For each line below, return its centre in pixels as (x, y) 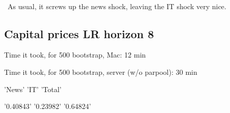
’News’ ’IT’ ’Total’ (33, 89)
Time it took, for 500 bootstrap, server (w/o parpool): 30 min (101, 72)
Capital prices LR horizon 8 (79, 33)
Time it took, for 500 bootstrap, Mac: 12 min (75, 55)
